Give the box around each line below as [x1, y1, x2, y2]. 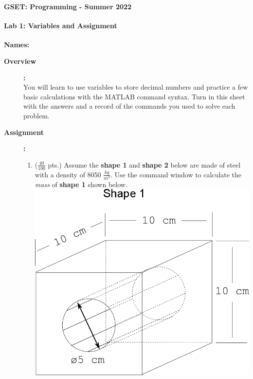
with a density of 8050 [35, 169, 101, 179]
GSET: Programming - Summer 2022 [4, 1, 132, 11]
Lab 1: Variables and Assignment [4, 20, 117, 31]
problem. [23, 110, 50, 120]
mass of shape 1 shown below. [35, 179, 127, 189]
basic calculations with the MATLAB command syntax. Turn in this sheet [23, 91, 245, 101]
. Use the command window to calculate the [110, 169, 242, 179]
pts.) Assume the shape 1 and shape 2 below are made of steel [48, 159, 241, 170]
